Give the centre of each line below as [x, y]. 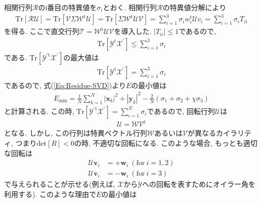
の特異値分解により [194, 7]
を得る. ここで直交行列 [42, 31]
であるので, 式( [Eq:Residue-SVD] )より [65, 85]
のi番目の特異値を [68, 7]
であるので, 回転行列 [181, 111]
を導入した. [133, 31]
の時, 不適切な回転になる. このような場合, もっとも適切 [166, 143]
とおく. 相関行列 [130, 7]
